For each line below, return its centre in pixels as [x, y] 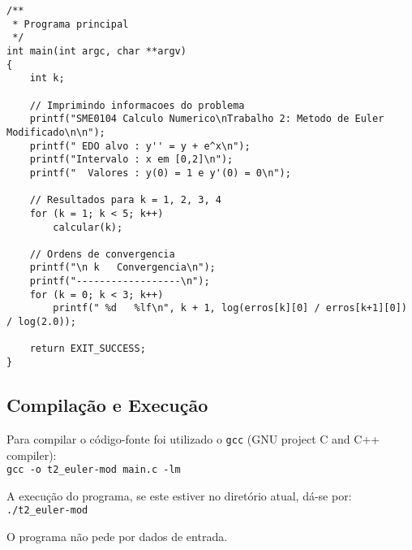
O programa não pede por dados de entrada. [117, 537]
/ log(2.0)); [41, 322]
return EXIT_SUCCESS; [88, 349]
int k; [47, 78]
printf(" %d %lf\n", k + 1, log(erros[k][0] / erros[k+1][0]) [230, 308]
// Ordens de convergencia [102, 254]
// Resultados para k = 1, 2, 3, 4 [125, 200]
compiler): [32, 455]
